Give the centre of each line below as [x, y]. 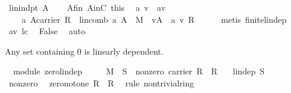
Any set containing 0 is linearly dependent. [84, 51]
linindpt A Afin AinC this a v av [87, 7]
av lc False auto [47, 31]
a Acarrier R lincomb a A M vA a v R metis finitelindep [154, 19]
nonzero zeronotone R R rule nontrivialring [101, 82]
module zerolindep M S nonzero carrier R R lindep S [139, 71]
